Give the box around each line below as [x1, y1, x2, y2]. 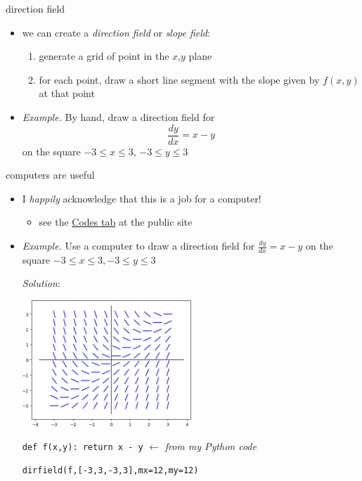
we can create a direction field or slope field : [22, 25, 210, 39]
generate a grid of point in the [39, 49, 169, 63]
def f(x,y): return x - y [22, 442, 143, 452]
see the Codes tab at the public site [39, 214, 193, 229]
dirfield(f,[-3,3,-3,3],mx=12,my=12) [22, 466, 199, 476]
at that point [39, 86, 95, 101]
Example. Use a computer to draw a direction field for [22, 238, 255, 252]
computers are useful [6, 167, 95, 182]
